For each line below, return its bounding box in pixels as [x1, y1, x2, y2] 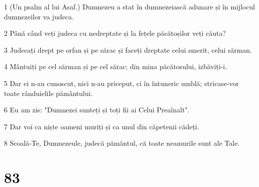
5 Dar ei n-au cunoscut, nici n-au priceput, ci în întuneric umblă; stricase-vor [4, 78, 239, 88]
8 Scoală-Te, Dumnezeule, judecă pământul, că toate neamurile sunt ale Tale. [4, 138, 240, 148]
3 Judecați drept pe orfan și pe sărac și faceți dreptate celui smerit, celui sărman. [4, 44, 252, 55]
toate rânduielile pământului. [4, 88, 93, 98]
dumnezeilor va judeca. [4, 11, 74, 21]
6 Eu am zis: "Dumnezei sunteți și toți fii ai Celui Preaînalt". [4, 104, 190, 115]
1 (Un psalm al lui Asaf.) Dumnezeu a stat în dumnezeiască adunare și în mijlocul [4, 1, 255, 11]
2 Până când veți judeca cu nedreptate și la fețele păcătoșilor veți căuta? [4, 28, 226, 38]
